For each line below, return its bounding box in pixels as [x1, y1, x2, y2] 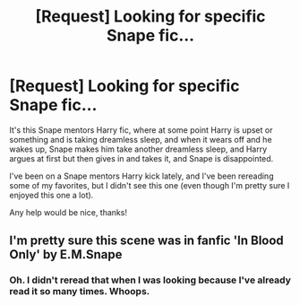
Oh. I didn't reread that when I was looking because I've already [9, 274, 291, 286]
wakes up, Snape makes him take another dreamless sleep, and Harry [9, 144, 268, 154]
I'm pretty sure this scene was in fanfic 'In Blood [9, 233, 284, 249]
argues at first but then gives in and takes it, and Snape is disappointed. [9, 153, 274, 163]
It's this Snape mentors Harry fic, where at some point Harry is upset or [9, 124, 273, 136]
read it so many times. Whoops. [9, 285, 150, 298]
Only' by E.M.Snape [9, 247, 123, 262]
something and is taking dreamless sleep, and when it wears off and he [9, 134, 272, 144]
